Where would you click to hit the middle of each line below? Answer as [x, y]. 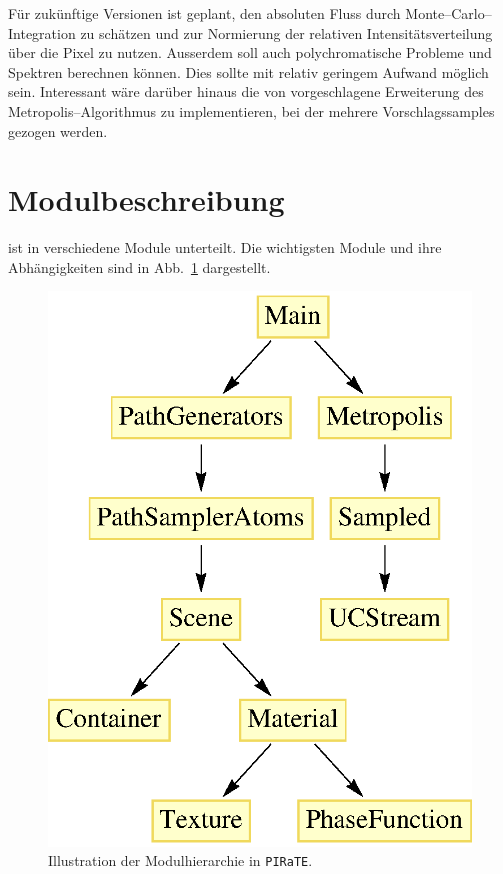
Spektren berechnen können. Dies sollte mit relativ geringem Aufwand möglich [248, 71]
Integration [42, 32]
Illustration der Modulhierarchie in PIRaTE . [180, 860]
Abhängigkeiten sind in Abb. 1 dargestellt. [139, 266]
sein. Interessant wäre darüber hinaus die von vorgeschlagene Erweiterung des [246, 91]
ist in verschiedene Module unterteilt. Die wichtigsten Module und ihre [225, 247]
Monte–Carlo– [448, 13]
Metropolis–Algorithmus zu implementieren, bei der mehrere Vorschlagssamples [251, 110]
